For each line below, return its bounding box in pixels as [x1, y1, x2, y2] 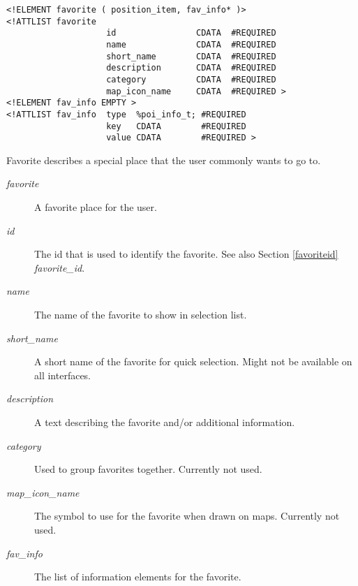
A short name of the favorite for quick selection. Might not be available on [34, 354, 352, 369]
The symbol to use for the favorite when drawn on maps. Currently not [34, 508, 340, 523]
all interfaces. [34, 367, 91, 382]
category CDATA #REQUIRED [106, 74, 276, 85]
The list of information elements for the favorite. [34, 569, 241, 584]
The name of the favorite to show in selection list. [34, 307, 247, 322]
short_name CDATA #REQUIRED [106, 51, 276, 61]
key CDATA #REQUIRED [106, 121, 246, 131]
